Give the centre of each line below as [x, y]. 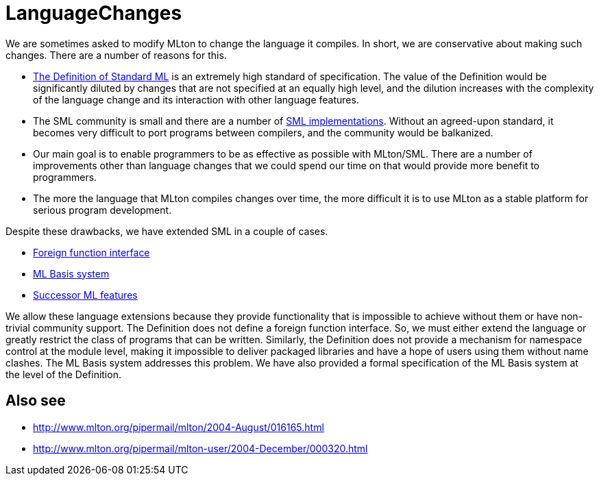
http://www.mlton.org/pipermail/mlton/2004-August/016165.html [179, 427]
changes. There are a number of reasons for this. [116, 55]
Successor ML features [85, 295]
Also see [36, 401]
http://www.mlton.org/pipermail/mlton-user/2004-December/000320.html [200, 448]
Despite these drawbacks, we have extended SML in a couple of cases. [167, 231]
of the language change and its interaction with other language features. [196, 99]
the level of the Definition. [63, 374]
